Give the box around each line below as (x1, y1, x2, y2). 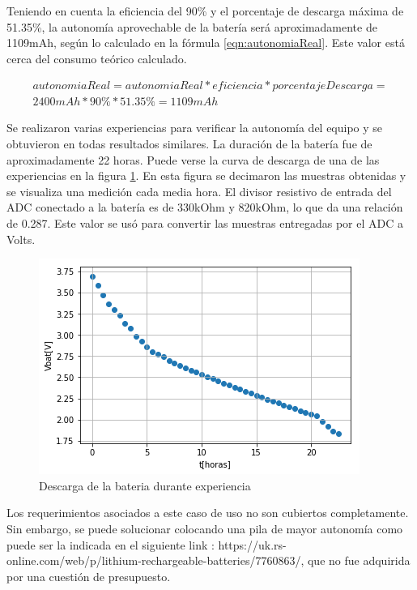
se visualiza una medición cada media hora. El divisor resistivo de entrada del (6, 182, 392, 199)
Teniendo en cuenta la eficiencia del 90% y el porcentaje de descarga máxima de (6, 2, 404, 19)
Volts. (6, 230, 36, 247)
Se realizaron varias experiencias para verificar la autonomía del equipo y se (6, 119, 383, 136)
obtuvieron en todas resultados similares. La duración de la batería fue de (6, 135, 372, 152)
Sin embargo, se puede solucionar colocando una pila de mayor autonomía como (6, 519, 403, 537)
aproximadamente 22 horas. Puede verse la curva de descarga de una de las (6, 151, 380, 168)
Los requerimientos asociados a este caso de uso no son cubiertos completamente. (6, 504, 409, 521)
